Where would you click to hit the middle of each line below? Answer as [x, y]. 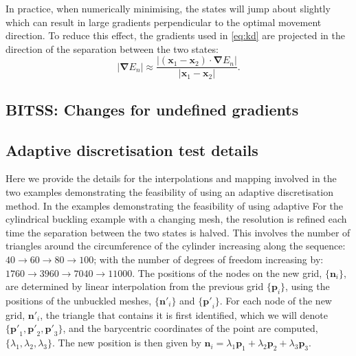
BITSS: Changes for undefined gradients [152, 109]
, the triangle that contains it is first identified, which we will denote [184, 314]
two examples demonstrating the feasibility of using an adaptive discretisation [169, 192]
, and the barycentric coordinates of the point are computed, [190, 328]
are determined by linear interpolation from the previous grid [135, 286]
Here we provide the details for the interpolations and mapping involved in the [171, 178]
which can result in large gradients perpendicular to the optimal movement [164, 22]
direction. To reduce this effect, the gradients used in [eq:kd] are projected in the [175, 35]
